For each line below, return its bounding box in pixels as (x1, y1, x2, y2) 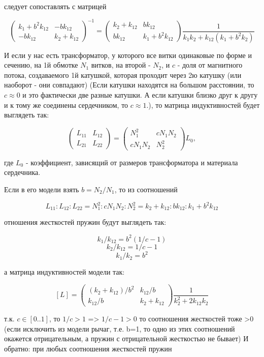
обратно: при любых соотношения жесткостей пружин (4, 343, 172, 354)
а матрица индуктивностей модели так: (4, 266, 125, 277)
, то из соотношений (114, 184, 178, 194)
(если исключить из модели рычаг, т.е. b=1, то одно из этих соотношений (4, 323, 235, 334)
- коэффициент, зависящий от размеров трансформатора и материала (25, 157, 238, 167)
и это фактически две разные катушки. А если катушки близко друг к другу (22, 89, 258, 100)
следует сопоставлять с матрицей (4, 1, 107, 11)
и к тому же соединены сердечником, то (4, 99, 128, 110)
